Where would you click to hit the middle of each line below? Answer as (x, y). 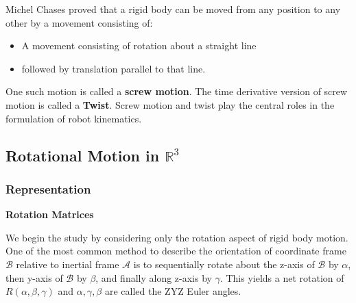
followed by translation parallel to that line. (114, 68)
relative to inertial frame (68, 264)
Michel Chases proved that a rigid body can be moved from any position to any (173, 9)
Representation (48, 188)
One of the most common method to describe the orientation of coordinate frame (176, 251)
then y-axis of (34, 277)
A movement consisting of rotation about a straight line (139, 45)
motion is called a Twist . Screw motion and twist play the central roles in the (170, 104)
